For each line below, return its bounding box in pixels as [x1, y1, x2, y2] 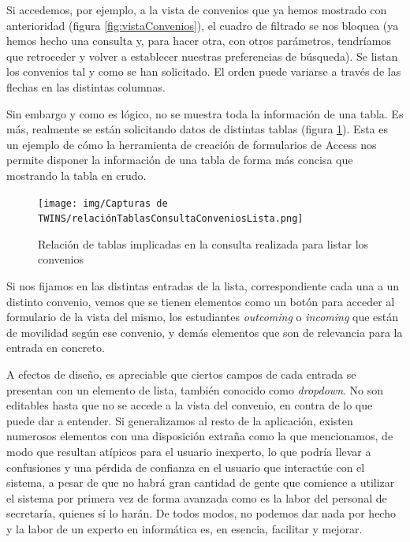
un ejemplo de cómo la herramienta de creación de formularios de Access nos [6, 136, 377, 152]
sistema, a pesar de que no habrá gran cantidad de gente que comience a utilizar [6, 474, 395, 491]
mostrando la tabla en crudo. [6, 166, 147, 183]
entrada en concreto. [6, 339, 105, 356]
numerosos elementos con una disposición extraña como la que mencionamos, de [6, 428, 393, 444]
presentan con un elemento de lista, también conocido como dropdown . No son [6, 381, 384, 398]
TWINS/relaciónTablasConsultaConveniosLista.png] [38, 213, 304, 225]
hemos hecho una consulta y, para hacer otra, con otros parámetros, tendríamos [6, 32, 391, 49]
